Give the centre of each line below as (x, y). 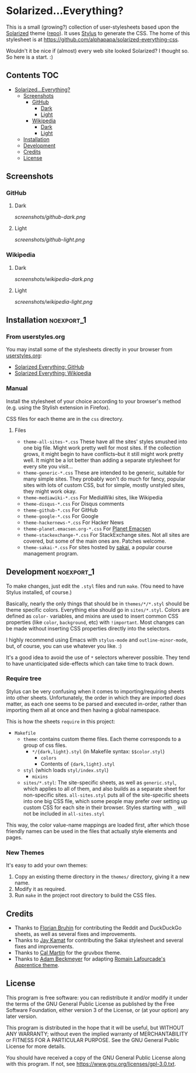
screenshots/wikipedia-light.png (53, 301)
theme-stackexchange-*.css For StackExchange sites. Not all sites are (106, 534)
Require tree (24, 678)
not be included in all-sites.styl (64, 813)
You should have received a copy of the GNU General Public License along (96, 1057)
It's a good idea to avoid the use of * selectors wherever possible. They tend (98, 657)
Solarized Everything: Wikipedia (53, 373)
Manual (17, 389)
